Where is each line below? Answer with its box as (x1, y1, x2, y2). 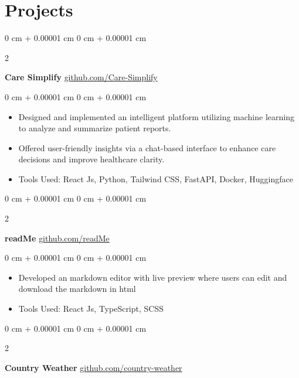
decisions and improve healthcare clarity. (18, 153, 165, 165)
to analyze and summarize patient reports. (18, 122, 171, 134)
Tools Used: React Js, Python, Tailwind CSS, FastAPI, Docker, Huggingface (18, 172, 293, 185)
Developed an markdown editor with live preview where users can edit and (18, 271, 287, 283)
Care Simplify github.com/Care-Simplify (5, 71, 158, 83)
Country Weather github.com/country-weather (5, 361, 182, 373)
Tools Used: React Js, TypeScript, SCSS (18, 302, 164, 315)
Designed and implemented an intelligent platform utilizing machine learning (18, 110, 294, 122)
